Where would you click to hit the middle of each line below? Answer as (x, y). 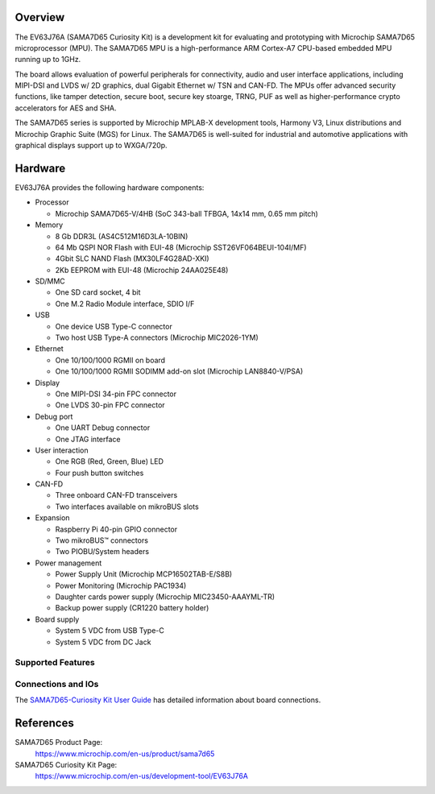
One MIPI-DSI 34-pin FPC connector (116, 394)
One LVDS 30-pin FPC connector (110, 405)
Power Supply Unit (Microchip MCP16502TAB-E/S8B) (144, 574)
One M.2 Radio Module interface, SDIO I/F (125, 304)
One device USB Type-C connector (114, 326)
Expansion (52, 518)
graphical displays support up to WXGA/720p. (91, 146)
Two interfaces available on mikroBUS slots (127, 507)
